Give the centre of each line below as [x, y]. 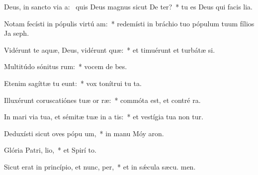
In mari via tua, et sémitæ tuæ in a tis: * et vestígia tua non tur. [104, 117]
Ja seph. [17, 33]
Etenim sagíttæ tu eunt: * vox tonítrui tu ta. [73, 83]
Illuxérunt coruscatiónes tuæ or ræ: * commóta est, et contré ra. [102, 100]
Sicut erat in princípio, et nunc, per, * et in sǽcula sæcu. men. [100, 166]
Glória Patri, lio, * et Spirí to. [50, 150]
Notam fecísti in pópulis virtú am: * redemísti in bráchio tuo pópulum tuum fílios [129, 23]
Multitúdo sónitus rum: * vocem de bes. [66, 66]
